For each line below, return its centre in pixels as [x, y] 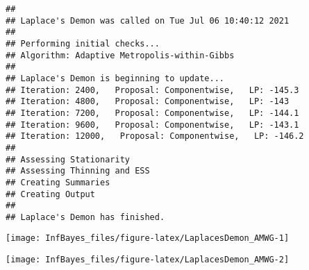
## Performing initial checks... [83, 43]
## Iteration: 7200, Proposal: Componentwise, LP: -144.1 [152, 113]
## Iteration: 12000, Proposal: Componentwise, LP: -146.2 [155, 136]
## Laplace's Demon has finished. [85, 217]
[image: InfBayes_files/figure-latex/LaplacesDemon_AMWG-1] [148, 238]
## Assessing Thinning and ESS [78, 171]
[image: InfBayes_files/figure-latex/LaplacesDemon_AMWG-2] [148, 260]
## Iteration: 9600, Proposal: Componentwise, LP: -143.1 [152, 125]
